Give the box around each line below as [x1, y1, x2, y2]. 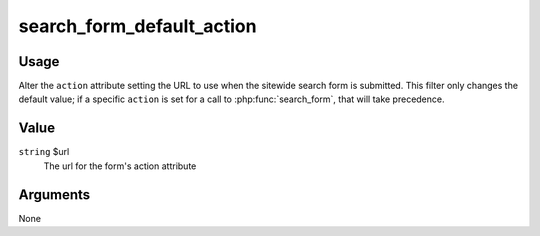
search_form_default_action [18, 15, 257, 37]
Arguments [18, 186, 91, 203]
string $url [18, 146, 70, 158]
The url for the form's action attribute [43, 160, 197, 172]
